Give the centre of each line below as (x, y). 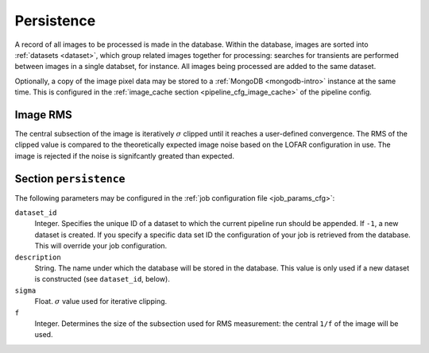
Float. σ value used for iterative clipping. (101, 301)
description (38, 257)
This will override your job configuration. (101, 246)
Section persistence (70, 178)
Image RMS (44, 115)
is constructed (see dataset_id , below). (102, 279)
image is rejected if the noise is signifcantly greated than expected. (124, 155)
